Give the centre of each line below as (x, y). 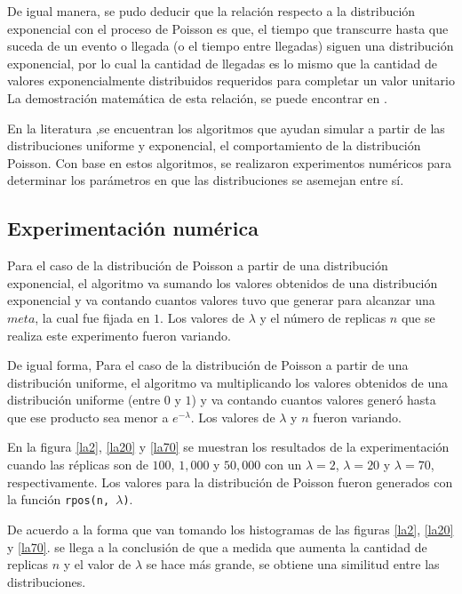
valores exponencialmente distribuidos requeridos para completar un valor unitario (231, 80)
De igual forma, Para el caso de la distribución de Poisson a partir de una (208, 365)
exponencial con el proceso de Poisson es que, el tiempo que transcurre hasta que (228, 28)
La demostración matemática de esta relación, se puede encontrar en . (197, 97)
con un (283, 465)
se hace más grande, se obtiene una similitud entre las (293, 564)
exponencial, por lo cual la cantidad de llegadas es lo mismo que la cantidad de (223, 63)
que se (418, 317)
